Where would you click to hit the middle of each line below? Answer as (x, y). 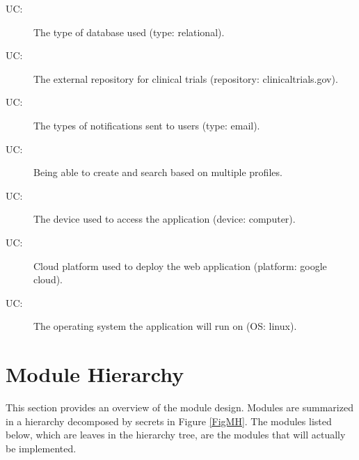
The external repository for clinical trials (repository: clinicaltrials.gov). (186, 78)
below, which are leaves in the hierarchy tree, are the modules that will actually (176, 435)
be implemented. (41, 448)
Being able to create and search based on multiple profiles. (158, 172)
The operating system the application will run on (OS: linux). (165, 326)
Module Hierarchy (95, 374)
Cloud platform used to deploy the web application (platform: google (180, 265)
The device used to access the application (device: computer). (165, 219)
